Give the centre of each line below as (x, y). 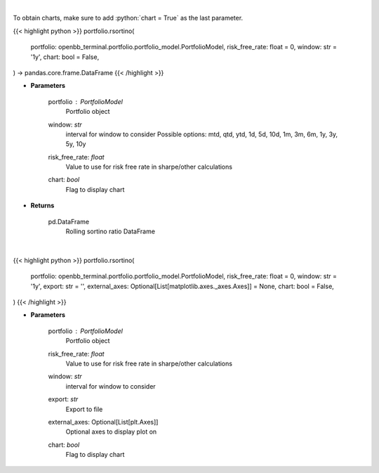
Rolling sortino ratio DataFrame (111, 231)
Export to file (84, 409)
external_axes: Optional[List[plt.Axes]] (103, 422)
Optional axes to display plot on (111, 432)
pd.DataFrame (69, 221)
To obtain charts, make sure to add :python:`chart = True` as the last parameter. (128, 18)
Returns (42, 206)
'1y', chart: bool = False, (65, 57)
